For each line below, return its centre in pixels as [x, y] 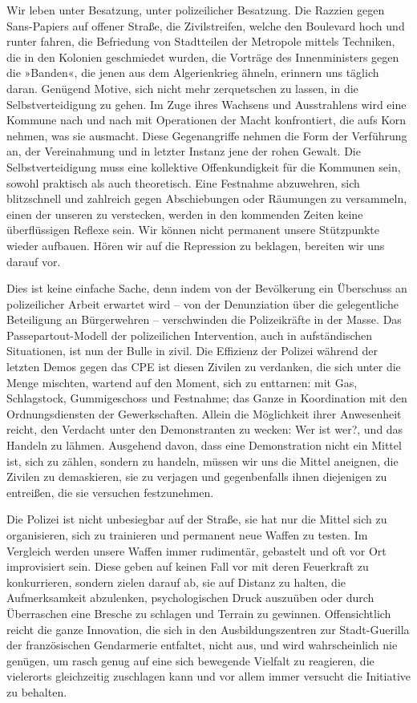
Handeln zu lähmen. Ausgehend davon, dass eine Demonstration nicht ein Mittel [204, 445]
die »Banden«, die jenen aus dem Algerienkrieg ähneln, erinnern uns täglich [193, 73]
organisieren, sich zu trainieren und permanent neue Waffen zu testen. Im [187, 535]
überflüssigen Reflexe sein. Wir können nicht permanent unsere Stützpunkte [193, 230]
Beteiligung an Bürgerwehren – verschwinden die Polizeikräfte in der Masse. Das [204, 319]
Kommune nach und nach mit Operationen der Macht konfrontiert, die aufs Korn [206, 120]
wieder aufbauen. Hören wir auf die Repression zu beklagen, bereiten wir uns [196, 245]
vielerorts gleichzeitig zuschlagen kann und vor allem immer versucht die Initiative [209, 676]
